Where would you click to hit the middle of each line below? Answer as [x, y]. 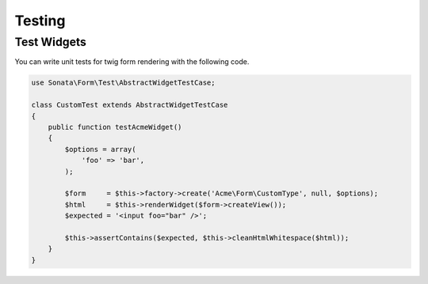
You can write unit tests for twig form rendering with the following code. [132, 62]
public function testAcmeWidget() [115, 127]
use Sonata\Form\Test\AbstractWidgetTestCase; [123, 83]
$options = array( [100, 149]
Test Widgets [51, 42]
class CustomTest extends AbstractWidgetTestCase [130, 105]
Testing [40, 21]
